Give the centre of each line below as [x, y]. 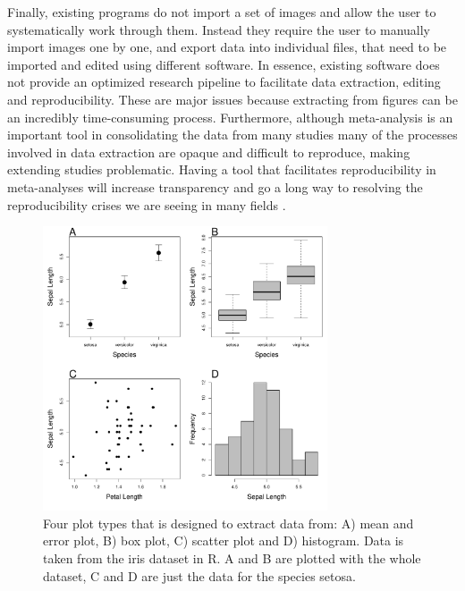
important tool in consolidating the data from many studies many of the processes [232, 135]
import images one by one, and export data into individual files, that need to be [227, 47]
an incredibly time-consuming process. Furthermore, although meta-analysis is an [230, 117]
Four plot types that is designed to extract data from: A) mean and [228, 523]
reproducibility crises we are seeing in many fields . [147, 204]
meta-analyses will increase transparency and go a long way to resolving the [215, 186]
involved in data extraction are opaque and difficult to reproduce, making [209, 152]
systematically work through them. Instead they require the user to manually [219, 29]
